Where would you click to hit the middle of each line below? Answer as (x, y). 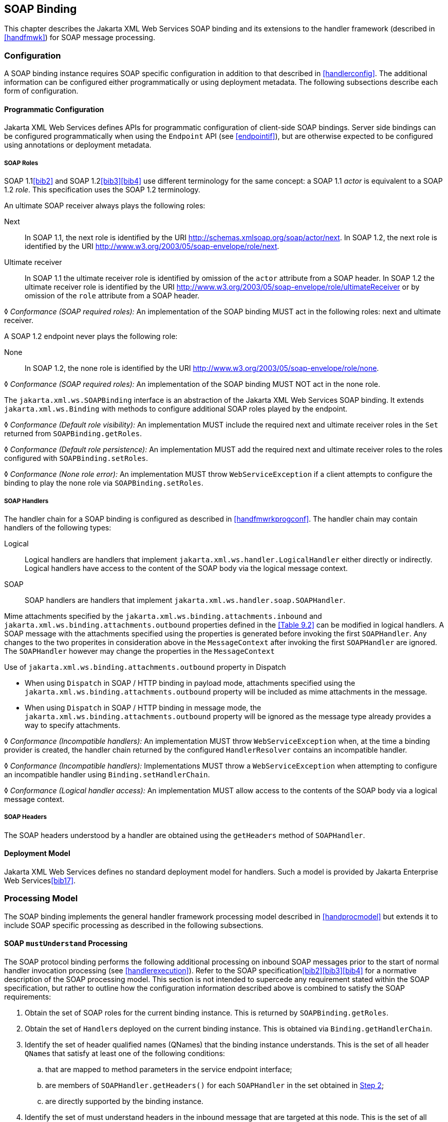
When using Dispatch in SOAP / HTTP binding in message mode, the (143, 707)
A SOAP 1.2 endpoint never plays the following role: (91, 336)
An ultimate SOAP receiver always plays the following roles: (105, 206)
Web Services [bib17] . (40, 880)
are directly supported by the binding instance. (124, 1101)
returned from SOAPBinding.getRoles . (73, 434)
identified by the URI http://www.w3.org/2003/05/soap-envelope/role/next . (152, 246)
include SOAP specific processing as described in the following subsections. (134, 925)
